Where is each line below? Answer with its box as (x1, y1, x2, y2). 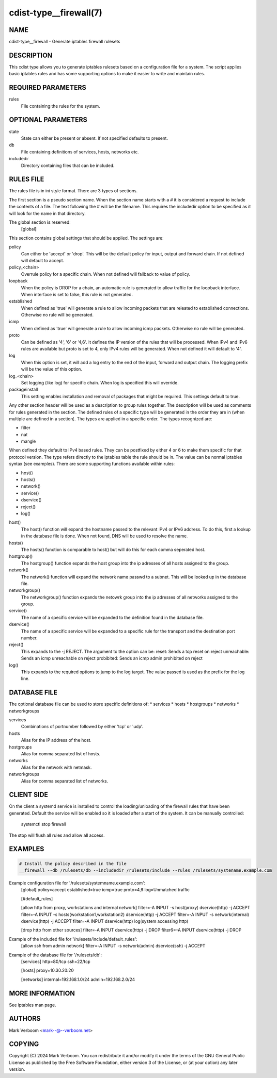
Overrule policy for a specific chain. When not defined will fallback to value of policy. (21, 271, 190, 277)
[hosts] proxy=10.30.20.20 (21, 967, 74, 973)
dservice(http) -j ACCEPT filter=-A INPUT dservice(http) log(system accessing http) (21, 918, 189, 924)
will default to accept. (21, 257, 64, 263)
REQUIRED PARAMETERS (9, 83, 87, 92)
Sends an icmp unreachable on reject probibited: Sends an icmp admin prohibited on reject (21, 655, 203, 661)
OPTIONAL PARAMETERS (9, 116, 88, 124)
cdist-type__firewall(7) (9, 7, 103, 18)
